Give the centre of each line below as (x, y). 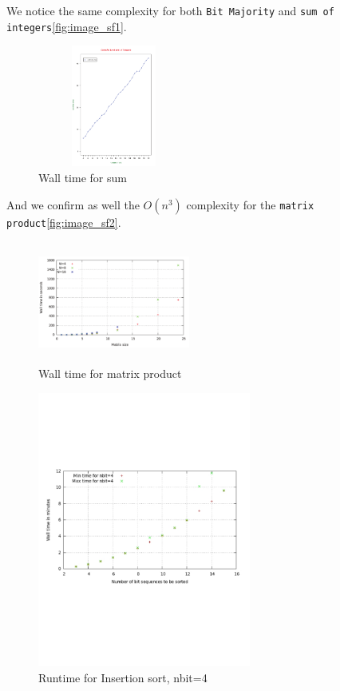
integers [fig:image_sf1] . (67, 26)
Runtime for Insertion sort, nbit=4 (123, 677)
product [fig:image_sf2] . (64, 222)
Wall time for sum (83, 178)
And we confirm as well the (73, 204)
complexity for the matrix (250, 204)
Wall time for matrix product (110, 373)
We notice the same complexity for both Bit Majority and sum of (170, 10)
